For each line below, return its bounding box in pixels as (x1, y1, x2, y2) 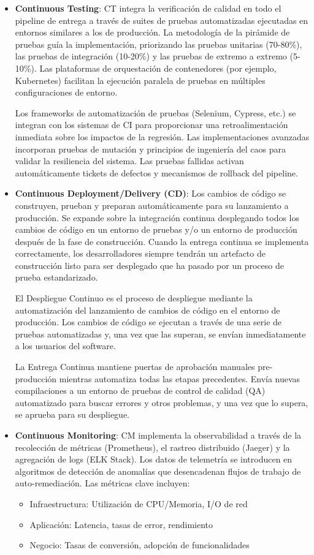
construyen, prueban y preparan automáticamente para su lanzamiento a (15, 198, 289, 211)
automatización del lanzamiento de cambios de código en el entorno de (15, 303, 280, 316)
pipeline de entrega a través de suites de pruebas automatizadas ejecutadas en (15, 13, 308, 26)
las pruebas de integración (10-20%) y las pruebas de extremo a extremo (15, 50, 287, 62)
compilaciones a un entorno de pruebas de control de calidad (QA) (15, 384, 266, 397)
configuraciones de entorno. (15, 86, 118, 99)
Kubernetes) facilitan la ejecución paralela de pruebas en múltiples (15, 74, 266, 86)
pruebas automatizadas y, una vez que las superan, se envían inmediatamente (15, 327, 306, 340)
